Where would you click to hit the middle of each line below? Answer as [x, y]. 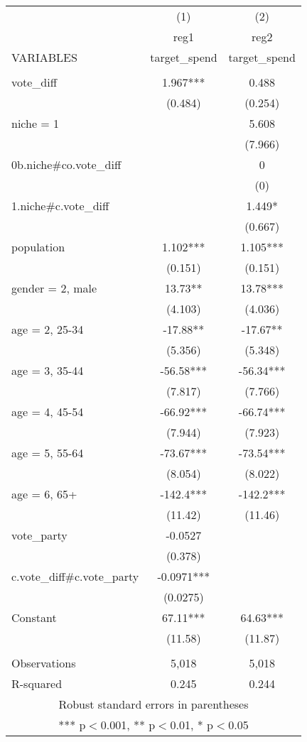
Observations [44, 663]
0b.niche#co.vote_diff [66, 164]
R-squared [37, 683]
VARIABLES [44, 57]
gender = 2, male [54, 288]
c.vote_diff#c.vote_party [75, 576]
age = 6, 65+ [44, 494]
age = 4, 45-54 [48, 411]
